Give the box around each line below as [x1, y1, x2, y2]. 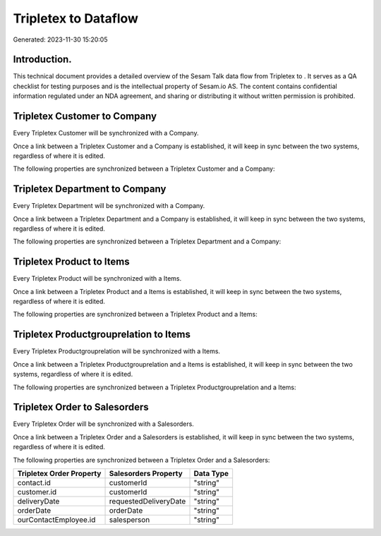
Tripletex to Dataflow [13, 11, 139, 26]
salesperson [109, 515, 150, 525]
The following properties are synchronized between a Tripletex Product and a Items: [13, 310, 258, 319]
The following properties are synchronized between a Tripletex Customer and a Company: [13, 164, 275, 173]
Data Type [193, 469, 229, 479]
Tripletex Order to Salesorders [13, 401, 150, 413]
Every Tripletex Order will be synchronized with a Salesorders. [13, 420, 194, 428]
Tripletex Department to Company [13, 183, 167, 195]
